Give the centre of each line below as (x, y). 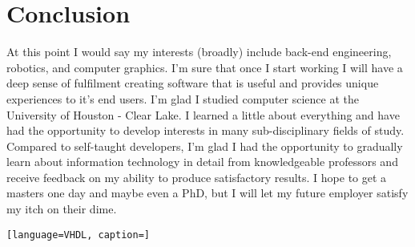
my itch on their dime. (62, 209)
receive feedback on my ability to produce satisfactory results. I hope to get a (197, 177)
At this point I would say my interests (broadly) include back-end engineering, (199, 52)
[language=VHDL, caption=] (78, 235)
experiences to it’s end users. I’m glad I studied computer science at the (183, 98)
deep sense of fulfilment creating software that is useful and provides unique (193, 83)
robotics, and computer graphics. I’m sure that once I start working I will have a (205, 67)
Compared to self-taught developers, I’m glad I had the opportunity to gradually (205, 146)
